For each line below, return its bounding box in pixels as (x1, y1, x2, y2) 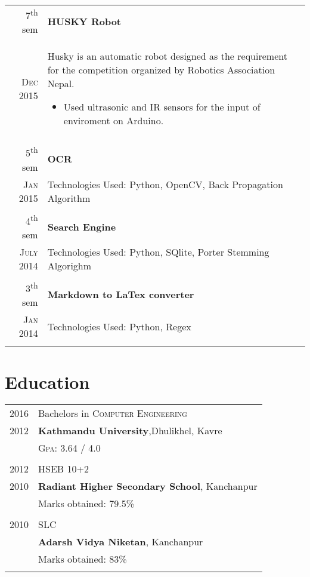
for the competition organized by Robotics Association (47, 63, 275, 77)
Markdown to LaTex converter (47, 287, 194, 302)
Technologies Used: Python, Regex (47, 319, 191, 333)
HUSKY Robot (47, 14, 121, 29)
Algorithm (47, 191, 91, 205)
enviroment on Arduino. (63, 113, 164, 128)
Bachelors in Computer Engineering (38, 406, 187, 421)
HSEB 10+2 (38, 462, 89, 476)
